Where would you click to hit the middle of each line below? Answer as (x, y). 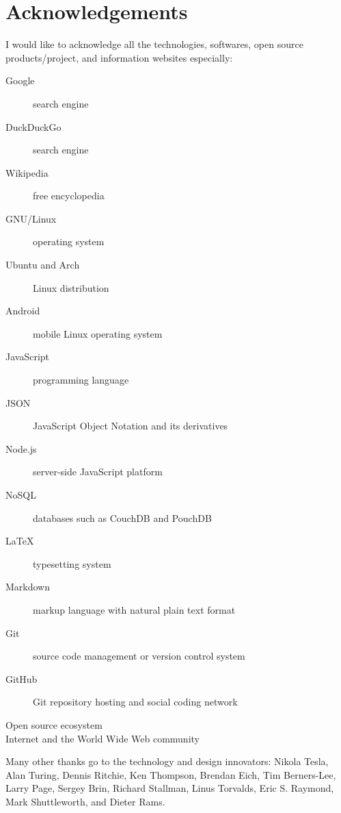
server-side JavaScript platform (98, 472)
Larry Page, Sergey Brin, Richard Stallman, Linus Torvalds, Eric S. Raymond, (170, 788)
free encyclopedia (69, 196)
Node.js (21, 448)
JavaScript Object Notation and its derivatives (131, 426)
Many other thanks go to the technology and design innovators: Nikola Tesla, (167, 761)
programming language (81, 380)
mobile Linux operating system (98, 333)
